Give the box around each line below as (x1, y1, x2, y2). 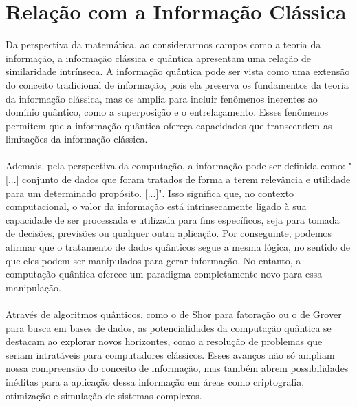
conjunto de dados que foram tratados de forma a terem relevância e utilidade (22, 172, 351, 187)
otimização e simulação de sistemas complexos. (6, 388, 202, 402)
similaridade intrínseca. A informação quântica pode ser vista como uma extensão (6, 64, 350, 79)
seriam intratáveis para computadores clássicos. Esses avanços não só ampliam (6, 347, 335, 362)
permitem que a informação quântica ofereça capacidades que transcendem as (6, 118, 332, 132)
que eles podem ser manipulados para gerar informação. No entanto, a (6, 253, 301, 267)
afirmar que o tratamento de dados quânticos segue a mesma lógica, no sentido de (6, 240, 350, 254)
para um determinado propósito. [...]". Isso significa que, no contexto (6, 185, 294, 200)
